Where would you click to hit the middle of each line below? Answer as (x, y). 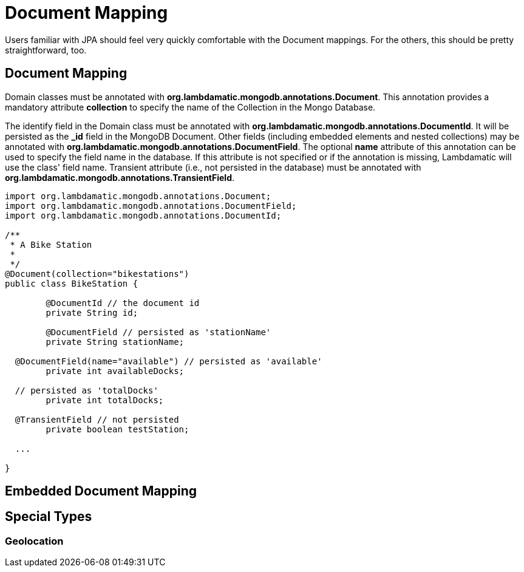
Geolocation (34, 541)
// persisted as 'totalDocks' (87, 390)
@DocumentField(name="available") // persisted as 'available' (168, 361)
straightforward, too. (46, 50)
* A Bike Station (51, 244)
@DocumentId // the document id (123, 303)
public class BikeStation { (72, 283)
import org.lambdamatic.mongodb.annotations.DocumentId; (143, 215)
